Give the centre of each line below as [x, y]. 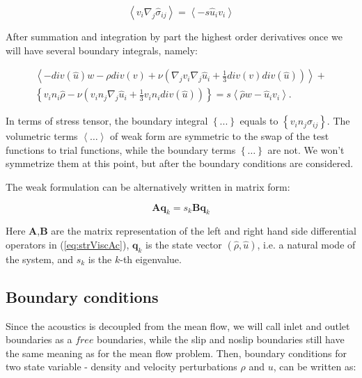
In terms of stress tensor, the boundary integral [107, 121]
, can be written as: [315, 367]
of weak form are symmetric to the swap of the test [220, 136]
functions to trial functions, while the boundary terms [121, 149]
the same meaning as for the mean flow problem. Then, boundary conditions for [176, 353]
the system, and [39, 259]
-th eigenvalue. [151, 259]
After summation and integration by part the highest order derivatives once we [174, 36]
